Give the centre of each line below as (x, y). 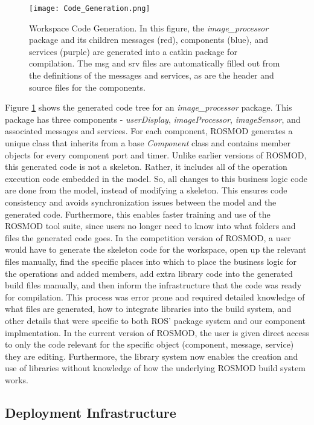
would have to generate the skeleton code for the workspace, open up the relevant (156, 249)
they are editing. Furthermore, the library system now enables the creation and (152, 356)
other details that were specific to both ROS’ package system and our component (155, 320)
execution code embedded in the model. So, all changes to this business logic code (156, 178)
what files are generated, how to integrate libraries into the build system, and (148, 309)
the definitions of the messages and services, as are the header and (152, 75)
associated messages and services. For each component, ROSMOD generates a (149, 131)
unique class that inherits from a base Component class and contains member (148, 143)
